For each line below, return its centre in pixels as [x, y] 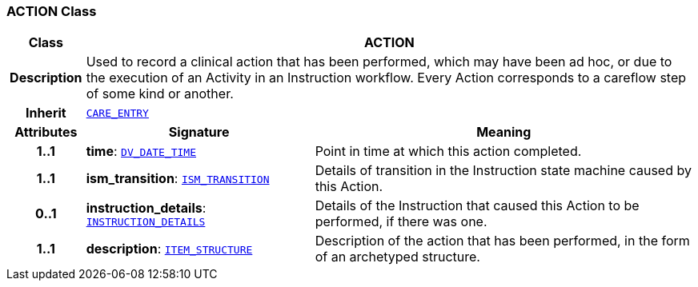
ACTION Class [52, 11]
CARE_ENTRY [117, 113]
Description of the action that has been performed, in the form [502, 241]
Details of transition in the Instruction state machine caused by [503, 171]
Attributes [46, 132]
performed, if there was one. [401, 222]
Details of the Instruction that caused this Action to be [477, 206]
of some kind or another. [160, 94]
